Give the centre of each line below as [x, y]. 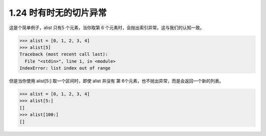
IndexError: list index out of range [65, 68]
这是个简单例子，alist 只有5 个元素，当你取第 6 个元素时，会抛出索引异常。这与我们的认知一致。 [107, 28]
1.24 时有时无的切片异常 [58, 13]
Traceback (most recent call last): [64, 54]
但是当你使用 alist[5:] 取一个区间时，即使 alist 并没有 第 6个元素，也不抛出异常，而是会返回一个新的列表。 [116, 81]
